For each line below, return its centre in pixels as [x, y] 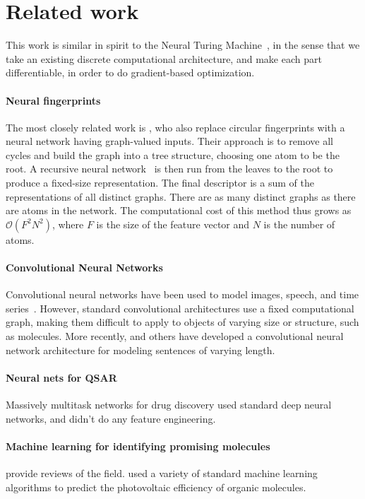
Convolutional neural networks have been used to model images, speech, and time [182, 294]
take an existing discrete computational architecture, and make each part [164, 58]
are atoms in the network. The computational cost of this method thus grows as [179, 210]
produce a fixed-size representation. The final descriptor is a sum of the [160, 183]
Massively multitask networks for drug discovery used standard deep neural [169, 405]
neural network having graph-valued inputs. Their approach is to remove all [169, 141]
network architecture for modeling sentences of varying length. [140, 350]
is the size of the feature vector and [173, 224]
